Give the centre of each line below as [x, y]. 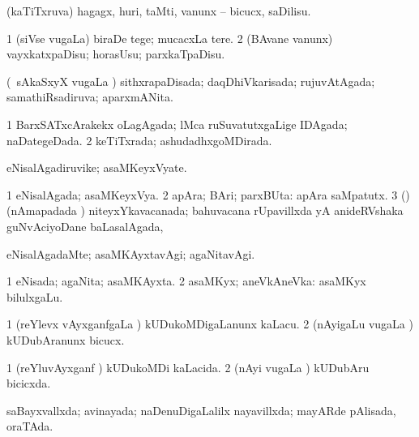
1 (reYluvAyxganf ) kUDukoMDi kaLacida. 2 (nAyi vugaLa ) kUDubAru [188, 367]
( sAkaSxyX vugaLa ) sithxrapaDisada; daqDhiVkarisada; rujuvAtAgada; [191, 81]
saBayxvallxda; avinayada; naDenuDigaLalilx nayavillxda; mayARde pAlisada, [201, 410]
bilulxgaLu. [35, 296]
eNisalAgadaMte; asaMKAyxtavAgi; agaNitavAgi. [131, 253]
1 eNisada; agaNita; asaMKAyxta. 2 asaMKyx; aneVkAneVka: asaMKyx [186, 281]
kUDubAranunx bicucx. [66, 339]
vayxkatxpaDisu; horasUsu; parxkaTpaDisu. [116, 54]
